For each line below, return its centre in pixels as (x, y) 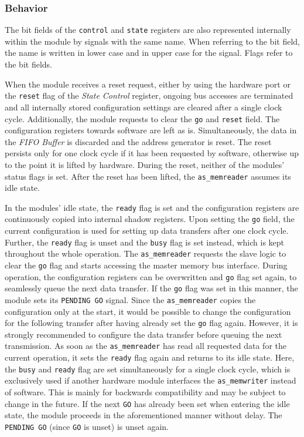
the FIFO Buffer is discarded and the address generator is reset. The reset (138, 141)
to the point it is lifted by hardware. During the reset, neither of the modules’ (145, 164)
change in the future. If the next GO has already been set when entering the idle (147, 403)
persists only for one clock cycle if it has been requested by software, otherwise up (152, 153)
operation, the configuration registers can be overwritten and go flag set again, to (151, 276)
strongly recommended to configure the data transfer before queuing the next (144, 334)
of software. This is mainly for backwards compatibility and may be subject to (145, 392)
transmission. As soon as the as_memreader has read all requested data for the (146, 346)
